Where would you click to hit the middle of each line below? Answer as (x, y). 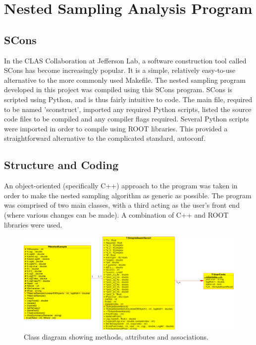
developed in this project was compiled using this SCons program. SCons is (118, 89)
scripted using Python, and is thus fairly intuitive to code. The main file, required (128, 99)
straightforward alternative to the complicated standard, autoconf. (105, 138)
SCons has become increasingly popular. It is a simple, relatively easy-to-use (120, 70)
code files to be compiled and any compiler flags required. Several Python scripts (127, 119)
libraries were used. (33, 224)
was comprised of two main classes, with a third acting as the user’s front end (122, 205)
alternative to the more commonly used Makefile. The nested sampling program (125, 80)
